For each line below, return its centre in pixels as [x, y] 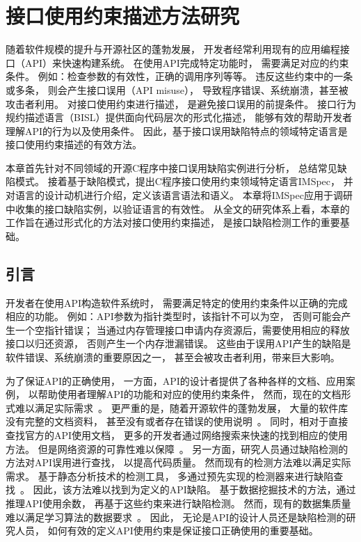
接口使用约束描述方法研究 [123, 16]
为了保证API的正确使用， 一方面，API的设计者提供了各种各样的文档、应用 [176, 380]
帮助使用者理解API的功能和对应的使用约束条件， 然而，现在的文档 [190, 394]
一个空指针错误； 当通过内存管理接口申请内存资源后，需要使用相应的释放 [182, 329]
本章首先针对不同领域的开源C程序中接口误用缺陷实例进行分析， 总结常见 [171, 167]
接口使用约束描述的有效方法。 [74, 144]
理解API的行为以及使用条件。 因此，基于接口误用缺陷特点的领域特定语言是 [177, 130]
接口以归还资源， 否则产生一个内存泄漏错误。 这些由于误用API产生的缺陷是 [178, 343]
